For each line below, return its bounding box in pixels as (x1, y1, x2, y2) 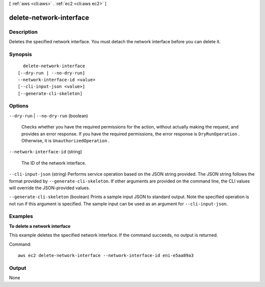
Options (9, 103, 29, 109)
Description (9, 28, 38, 35)
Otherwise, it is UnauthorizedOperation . (21, 137, 110, 143)
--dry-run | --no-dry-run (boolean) (9, 113, 88, 119)
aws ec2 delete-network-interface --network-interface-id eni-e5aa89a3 (18, 253, 194, 259)
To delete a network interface (9, 223, 71, 229)
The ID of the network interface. (21, 160, 86, 166)
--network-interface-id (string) (9, 149, 82, 155)
